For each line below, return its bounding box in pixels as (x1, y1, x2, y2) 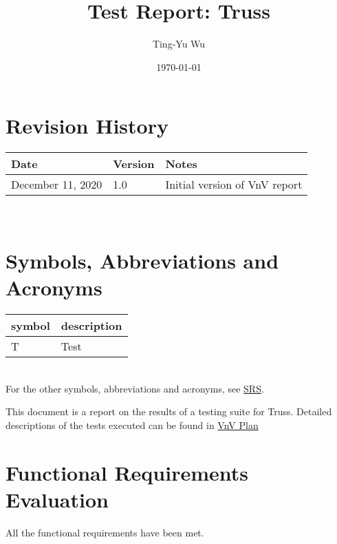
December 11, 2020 (11, 176, 102, 193)
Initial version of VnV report (165, 176, 303, 193)
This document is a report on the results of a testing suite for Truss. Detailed (6, 404, 332, 419)
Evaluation (6, 485, 109, 513)
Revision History (6, 112, 168, 140)
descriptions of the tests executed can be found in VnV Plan (6, 417, 259, 432)
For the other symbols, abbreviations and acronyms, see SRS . (6, 381, 264, 395)
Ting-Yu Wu (152, 36, 206, 51)
